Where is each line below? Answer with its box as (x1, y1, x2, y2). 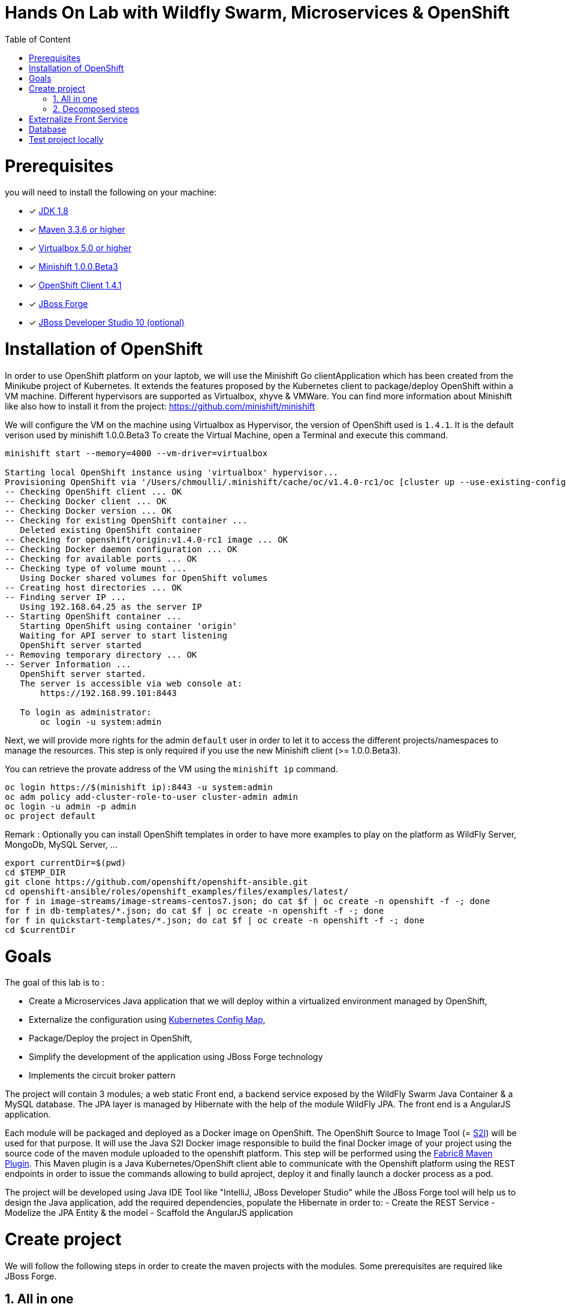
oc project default (5, 811, 96, 821)
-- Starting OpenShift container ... (5, 611, 182, 621)
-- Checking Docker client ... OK (5, 496, 167, 506)
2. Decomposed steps (53, 103, 140, 114)
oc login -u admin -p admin (5, 801, 137, 811)
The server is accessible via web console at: (20, 678, 243, 688)
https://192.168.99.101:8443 (40, 688, 177, 698)
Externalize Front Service (29, 113, 128, 124)
